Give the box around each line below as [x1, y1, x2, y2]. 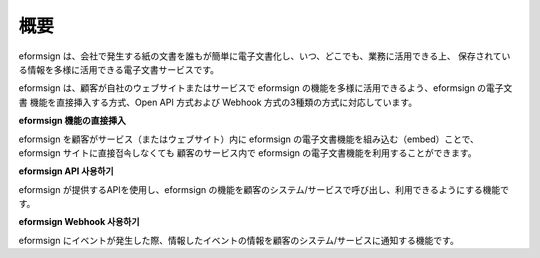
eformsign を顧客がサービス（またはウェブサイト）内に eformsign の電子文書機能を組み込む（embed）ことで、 [18, 133, 480, 145]
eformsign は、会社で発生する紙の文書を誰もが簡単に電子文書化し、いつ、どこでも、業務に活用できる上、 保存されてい [18, 50, 511, 62]
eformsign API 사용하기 [18, 165, 114, 177]
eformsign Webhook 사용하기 [18, 216, 140, 228]
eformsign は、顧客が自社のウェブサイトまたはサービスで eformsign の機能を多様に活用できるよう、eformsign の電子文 [18, 82, 513, 94]
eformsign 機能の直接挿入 [18, 115, 127, 127]
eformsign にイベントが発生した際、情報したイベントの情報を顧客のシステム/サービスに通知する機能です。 [18, 234, 459, 246]
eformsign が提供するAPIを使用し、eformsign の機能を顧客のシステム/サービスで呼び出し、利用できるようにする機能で [18, 183, 510, 195]
